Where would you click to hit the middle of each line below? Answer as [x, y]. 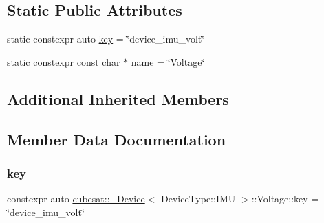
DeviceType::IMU [198, 199]
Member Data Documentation [117, 139]
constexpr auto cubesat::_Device [76, 199]
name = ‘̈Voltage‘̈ [168, 61]
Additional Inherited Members [118, 98]
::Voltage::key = [285, 199]
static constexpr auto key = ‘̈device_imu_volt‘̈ [106, 39]
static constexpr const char [64, 61]
